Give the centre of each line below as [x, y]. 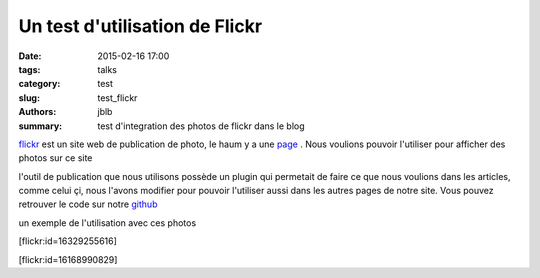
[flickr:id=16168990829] [68, 259]
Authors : [37, 112]
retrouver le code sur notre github [88, 204]
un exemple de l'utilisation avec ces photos [107, 222]
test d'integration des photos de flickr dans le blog [201, 126]
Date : [30, 56]
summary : [40, 126]
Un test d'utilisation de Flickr [140, 26]
